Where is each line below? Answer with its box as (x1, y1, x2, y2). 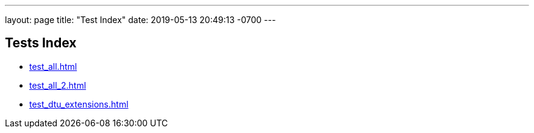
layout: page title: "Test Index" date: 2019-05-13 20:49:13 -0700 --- (5, 15, 276, 25)
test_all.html (29, 61, 77, 72)
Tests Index (5, 35, 77, 51)
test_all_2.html (29, 80, 87, 90)
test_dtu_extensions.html (29, 98, 129, 109)
